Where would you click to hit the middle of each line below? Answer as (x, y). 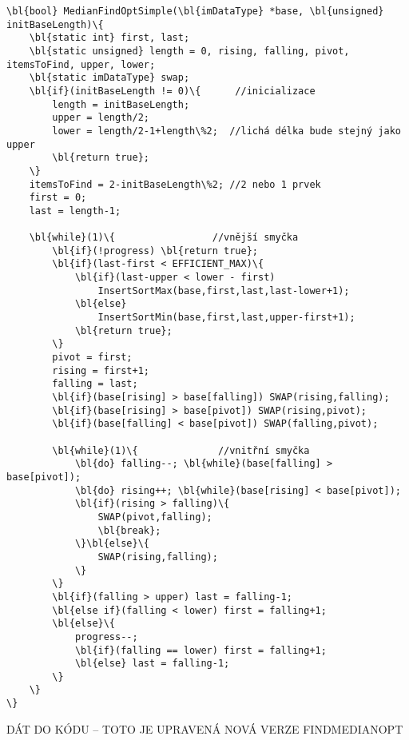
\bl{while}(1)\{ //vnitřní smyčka (181, 450)
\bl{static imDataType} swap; (109, 78)
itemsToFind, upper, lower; (81, 64)
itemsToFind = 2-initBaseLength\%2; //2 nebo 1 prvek (175, 184)
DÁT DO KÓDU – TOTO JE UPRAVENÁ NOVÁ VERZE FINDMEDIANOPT (205, 728)
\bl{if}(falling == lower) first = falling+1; (201, 650)
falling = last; (95, 384)
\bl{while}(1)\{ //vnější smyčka (164, 238)
